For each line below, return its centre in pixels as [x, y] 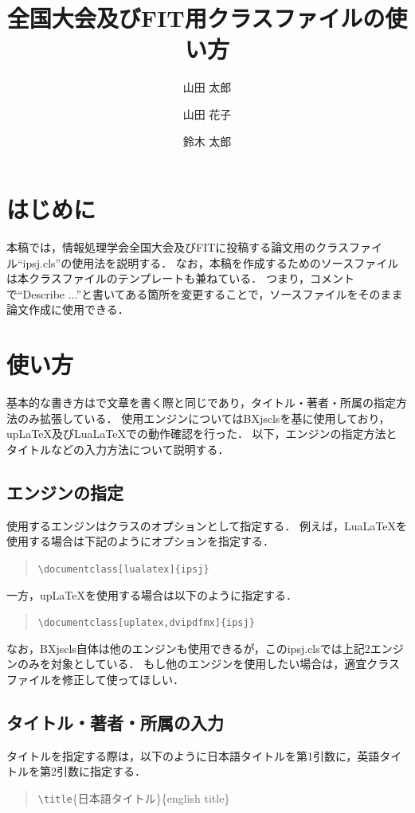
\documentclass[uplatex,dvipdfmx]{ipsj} [146, 623]
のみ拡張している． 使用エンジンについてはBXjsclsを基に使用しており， [204, 418]
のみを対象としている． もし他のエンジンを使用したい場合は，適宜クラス [208, 664]
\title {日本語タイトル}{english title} [134, 797]
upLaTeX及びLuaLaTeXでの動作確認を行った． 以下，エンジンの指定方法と [202, 434]
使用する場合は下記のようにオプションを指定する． [140, 541]
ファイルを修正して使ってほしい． [95, 679]
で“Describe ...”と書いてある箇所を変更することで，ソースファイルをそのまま [205, 293]
